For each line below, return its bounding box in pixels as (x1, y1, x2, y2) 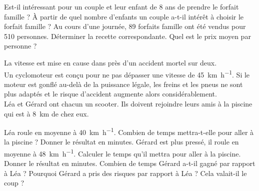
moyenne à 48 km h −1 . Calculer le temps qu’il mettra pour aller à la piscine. (4, 147, 241, 158)
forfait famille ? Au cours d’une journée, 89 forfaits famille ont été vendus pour (4, 21, 246, 31)
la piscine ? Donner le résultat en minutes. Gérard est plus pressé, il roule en (4, 136, 239, 147)
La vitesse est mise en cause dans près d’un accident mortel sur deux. (4, 57, 217, 67)
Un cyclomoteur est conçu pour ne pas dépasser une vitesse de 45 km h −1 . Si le (4, 67, 250, 79)
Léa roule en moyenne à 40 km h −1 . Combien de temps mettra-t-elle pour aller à (4, 125, 254, 137)
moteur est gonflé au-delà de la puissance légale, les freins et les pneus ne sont (4, 78, 243, 89)
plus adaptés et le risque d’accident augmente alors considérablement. (4, 88, 217, 99)
